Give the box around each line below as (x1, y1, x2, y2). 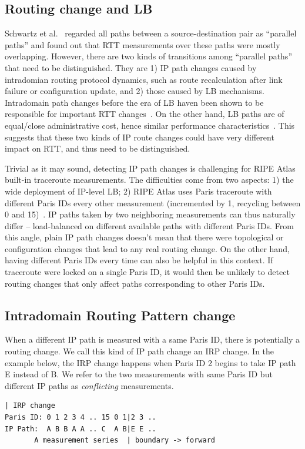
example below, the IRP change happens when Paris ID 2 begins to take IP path (5, 356, 296, 368)
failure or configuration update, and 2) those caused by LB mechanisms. (5, 85, 264, 97)
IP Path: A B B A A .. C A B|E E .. (5, 424, 156, 433)
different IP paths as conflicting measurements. (5, 379, 174, 391)
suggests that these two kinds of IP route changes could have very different (5, 130, 274, 143)
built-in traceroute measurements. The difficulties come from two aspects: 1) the (5, 173, 294, 186)
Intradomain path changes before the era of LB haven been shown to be (5, 96, 264, 108)
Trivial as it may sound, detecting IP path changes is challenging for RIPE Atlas (5, 162, 296, 174)
